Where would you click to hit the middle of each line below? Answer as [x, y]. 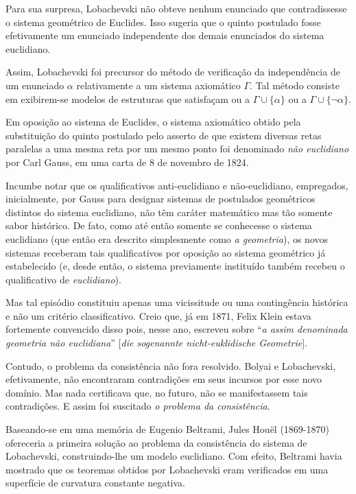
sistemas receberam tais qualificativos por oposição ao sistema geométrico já [166, 252]
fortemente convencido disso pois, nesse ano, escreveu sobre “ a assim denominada [177, 329]
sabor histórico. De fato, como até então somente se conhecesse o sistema [159, 225]
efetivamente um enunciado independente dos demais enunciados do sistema [165, 35]
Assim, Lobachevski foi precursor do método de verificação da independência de [173, 72]
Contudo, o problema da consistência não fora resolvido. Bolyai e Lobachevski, [171, 365]
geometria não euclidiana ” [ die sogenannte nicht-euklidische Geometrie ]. [156, 343]
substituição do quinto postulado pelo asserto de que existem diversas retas [164, 135]
